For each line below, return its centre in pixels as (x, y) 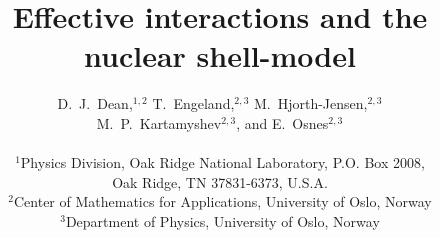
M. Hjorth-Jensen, (310, 103)
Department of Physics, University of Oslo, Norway (222, 220)
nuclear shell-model (220, 55)
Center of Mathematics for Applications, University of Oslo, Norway (222, 201)
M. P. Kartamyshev (159, 122)
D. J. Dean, (95, 103)
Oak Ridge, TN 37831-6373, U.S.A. (220, 181)
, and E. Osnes (282, 122)
